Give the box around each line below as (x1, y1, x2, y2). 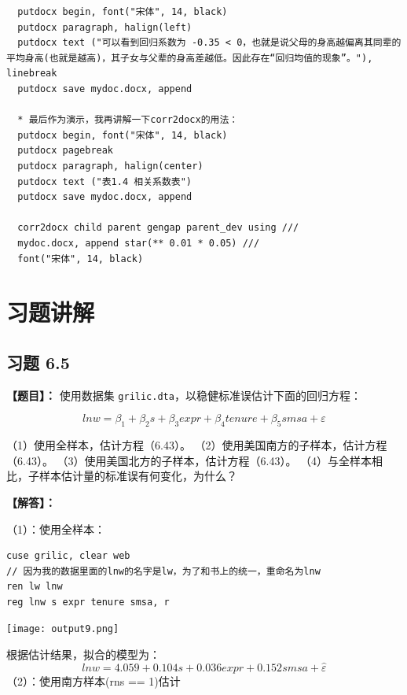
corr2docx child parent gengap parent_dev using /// (17, 222, 299, 234)
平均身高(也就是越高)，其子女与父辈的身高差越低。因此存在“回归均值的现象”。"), (6, 52, 373, 64)
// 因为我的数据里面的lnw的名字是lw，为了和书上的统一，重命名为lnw (6, 565, 321, 577)
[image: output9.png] (6, 623, 119, 635)
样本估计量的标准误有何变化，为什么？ (38, 468, 237, 484)
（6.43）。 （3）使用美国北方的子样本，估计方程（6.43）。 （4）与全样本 (6, 452, 372, 468)
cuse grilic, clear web (6, 550, 130, 562)
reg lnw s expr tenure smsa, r (6, 596, 170, 608)
